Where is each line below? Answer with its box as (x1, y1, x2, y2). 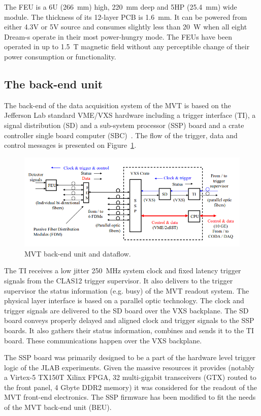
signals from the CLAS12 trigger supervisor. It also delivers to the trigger (4, 275, 233, 285)
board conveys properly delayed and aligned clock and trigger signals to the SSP (4, 315, 254, 326)
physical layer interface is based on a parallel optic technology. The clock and (4, 295, 244, 306)
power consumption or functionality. (4, 51, 116, 61)
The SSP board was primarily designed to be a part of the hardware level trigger (4, 352, 256, 363)
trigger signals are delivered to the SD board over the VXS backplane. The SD (4, 305, 249, 315)
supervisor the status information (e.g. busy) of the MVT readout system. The (4, 285, 249, 296)
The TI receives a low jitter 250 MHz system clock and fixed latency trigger (4, 265, 241, 276)
